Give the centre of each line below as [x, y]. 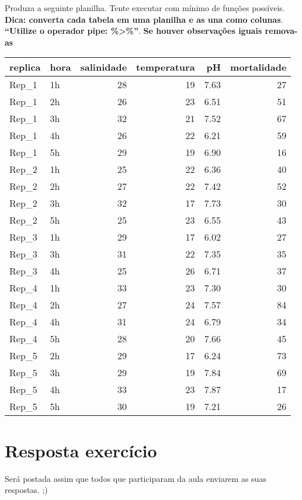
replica [25, 67]
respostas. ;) [26, 490]
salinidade [104, 67]
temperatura [166, 67]
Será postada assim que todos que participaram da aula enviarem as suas [136, 478]
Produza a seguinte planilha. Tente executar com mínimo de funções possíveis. [145, 8]
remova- [281, 31]
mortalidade [258, 67]
